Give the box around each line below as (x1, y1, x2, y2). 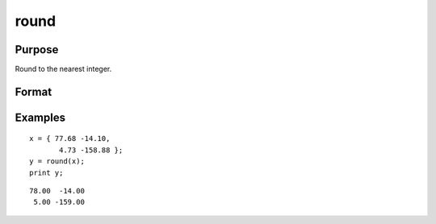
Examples (15, 110, 66, 124)
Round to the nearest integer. (15, 64, 112, 74)
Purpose (15, 43, 59, 56)
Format (15, 85, 52, 98)
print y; (29, 168, 64, 177)
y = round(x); (29, 157, 85, 166)
